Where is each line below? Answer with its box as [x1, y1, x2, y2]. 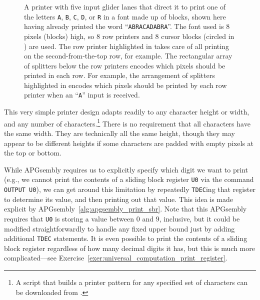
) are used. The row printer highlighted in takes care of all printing [24, 40, 229, 51]
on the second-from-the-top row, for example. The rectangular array [24, 50, 232, 61]
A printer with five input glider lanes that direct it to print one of [24, 1, 226, 11]
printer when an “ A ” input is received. [24, 89, 140, 100]
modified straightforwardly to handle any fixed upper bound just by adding [4, 223, 235, 233]
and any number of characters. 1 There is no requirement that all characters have [4, 116, 250, 128]
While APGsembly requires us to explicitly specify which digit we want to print [4, 164, 248, 174]
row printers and [102, 30, 153, 41]
